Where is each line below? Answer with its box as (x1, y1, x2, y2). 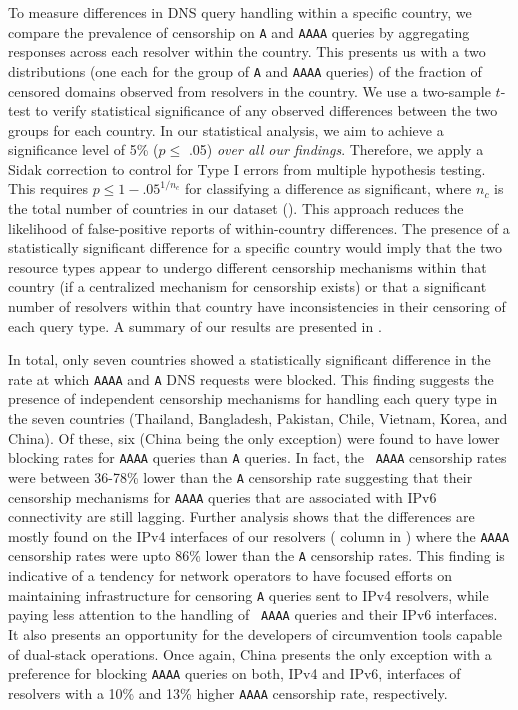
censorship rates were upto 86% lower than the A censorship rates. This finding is (8, 545, 505, 566)
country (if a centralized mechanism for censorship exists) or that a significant (8, 276, 487, 297)
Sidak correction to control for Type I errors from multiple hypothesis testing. (8, 158, 486, 179)
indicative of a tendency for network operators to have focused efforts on (8, 565, 453, 586)
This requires (8, 178, 88, 199)
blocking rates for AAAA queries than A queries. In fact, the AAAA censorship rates (8, 447, 507, 468)
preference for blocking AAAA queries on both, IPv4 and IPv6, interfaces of (8, 663, 461, 684)
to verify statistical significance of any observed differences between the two (35, 100, 498, 121)
